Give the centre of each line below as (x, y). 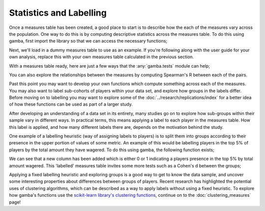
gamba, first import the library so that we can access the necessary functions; (88, 41)
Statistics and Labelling (58, 13)
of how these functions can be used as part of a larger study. (71, 104)
